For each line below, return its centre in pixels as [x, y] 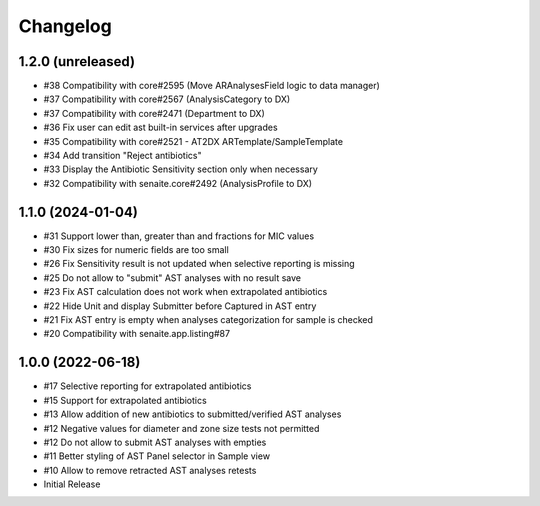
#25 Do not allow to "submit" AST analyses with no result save [172, 277]
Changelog [65, 26]
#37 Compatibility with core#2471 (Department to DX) [154, 113]
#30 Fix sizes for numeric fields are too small [136, 250]
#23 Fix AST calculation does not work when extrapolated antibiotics [185, 292]
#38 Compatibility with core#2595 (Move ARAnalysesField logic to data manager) [211, 86]
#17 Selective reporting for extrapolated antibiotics [147, 386]
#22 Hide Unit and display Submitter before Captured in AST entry [180, 306]
